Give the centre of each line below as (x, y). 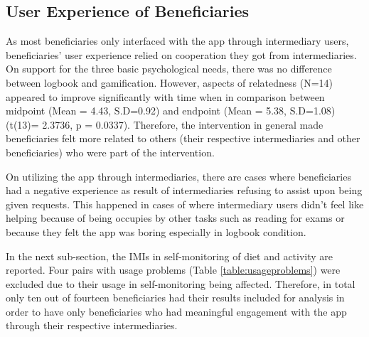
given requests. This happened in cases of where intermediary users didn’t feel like (185, 204)
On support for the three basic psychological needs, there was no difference (169, 69)
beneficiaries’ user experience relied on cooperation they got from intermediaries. (181, 54)
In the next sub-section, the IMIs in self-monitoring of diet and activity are (170, 256)
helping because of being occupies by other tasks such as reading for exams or (175, 218)
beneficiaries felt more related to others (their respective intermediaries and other (183, 138)
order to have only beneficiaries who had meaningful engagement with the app (176, 311)
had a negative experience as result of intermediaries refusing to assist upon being (184, 190)
